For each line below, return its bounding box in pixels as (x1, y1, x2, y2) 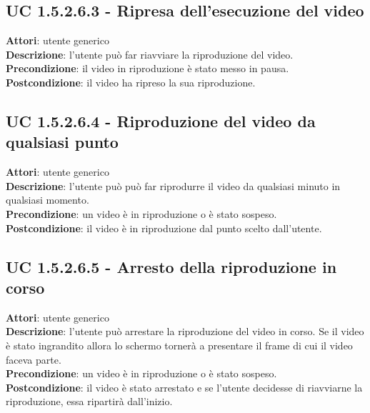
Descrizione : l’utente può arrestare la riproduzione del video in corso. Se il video (6, 324, 364, 339)
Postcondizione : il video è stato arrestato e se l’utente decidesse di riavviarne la (6, 379, 363, 394)
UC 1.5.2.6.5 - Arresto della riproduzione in (6, 255, 337, 277)
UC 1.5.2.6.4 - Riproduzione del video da (6, 109, 316, 131)
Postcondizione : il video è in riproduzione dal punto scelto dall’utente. (6, 220, 322, 235)
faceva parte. (6, 352, 61, 367)
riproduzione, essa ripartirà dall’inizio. (6, 394, 173, 409)
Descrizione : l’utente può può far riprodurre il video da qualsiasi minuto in (6, 178, 341, 193)
